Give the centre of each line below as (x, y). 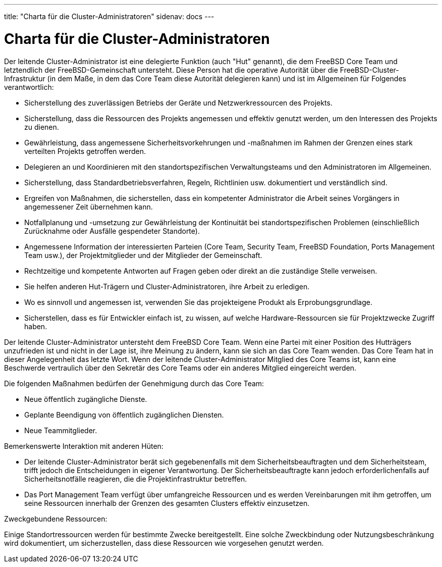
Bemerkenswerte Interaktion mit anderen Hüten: (84, 446)
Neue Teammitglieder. (61, 430)
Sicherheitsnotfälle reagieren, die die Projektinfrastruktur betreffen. (136, 479)
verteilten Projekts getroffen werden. (85, 151)
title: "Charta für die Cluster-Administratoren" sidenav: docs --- (109, 16)
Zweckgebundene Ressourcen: (56, 519)
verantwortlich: (29, 87)
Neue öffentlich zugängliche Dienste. (86, 399)
